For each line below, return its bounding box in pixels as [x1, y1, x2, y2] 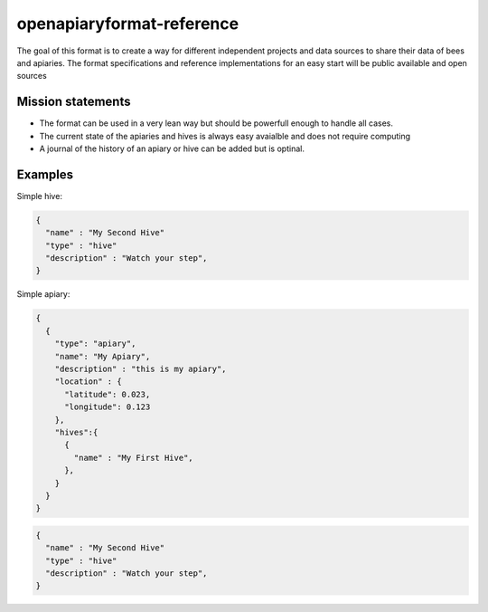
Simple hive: [16, 190, 63, 201]
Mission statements [16, 94, 131, 110]
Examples [16, 167, 74, 182]
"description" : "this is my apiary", [54, 364, 227, 374]
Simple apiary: [16, 289, 70, 300]
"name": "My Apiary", [54, 351, 151, 361]
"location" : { [54, 377, 122, 387]
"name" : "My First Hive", [73, 453, 193, 463]
